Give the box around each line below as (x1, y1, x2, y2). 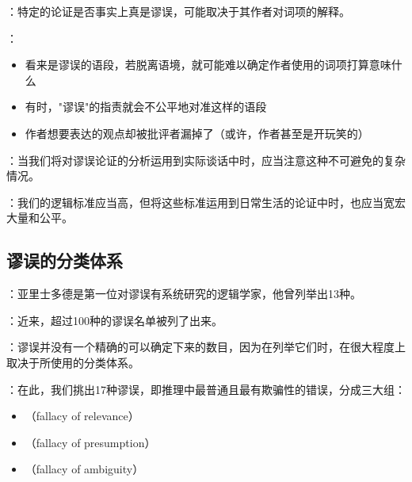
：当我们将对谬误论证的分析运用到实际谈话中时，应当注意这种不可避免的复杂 (6, 151, 406, 168)
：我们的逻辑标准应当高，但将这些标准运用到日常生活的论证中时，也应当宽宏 (6, 193, 406, 210)
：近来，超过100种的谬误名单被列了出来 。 (6, 312, 223, 328)
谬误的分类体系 (6, 248, 123, 273)
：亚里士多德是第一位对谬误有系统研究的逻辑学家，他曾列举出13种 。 (6, 285, 361, 302)
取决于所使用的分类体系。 (6, 354, 139, 370)
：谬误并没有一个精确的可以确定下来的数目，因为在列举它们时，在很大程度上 (6, 339, 406, 355)
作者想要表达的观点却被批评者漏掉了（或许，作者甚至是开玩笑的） (25, 124, 369, 141)
